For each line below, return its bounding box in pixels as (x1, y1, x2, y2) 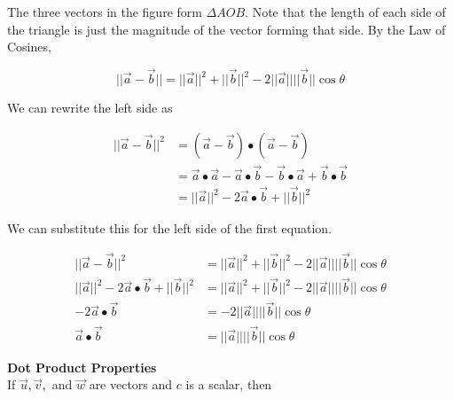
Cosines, (7, 37, 51, 56)
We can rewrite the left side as (7, 98, 173, 116)
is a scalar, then (185, 375, 272, 394)
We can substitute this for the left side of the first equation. (7, 219, 333, 238)
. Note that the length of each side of (245, 3, 446, 20)
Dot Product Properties (7, 357, 157, 376)
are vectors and (89, 375, 173, 394)
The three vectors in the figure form (7, 3, 202, 20)
